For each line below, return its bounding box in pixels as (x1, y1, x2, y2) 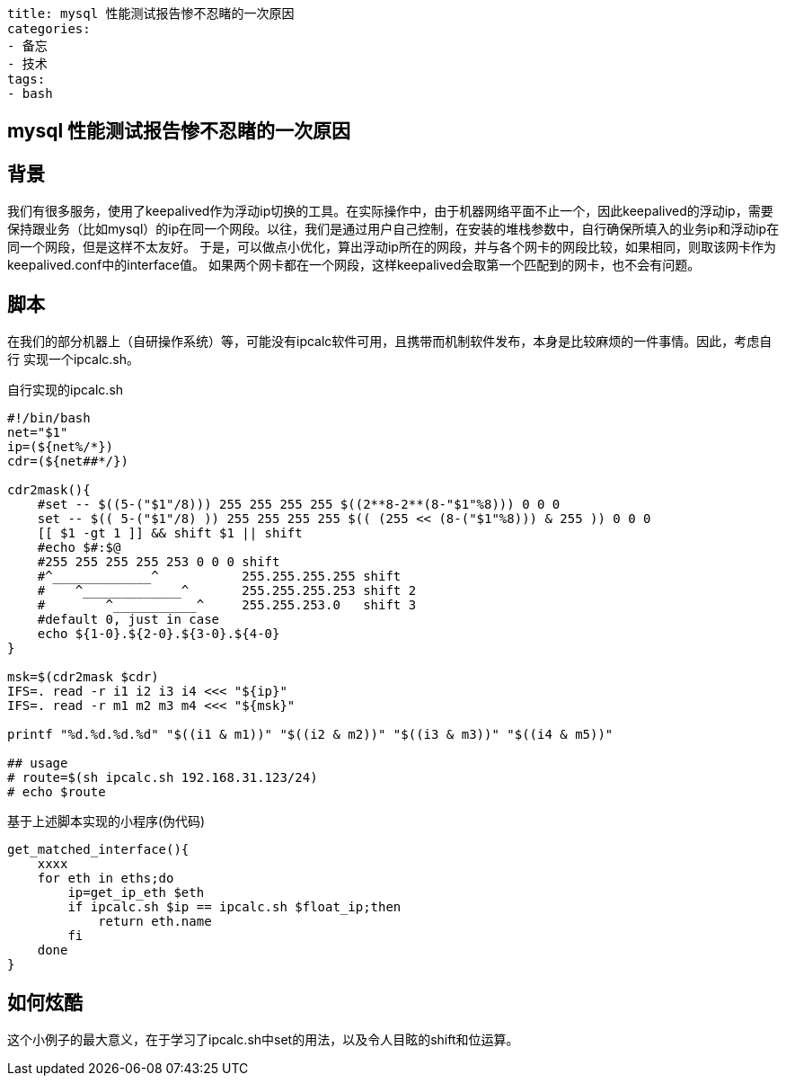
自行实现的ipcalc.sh (7, 382, 124, 398)
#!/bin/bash (7, 411, 91, 426)
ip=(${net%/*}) (7, 439, 114, 455)
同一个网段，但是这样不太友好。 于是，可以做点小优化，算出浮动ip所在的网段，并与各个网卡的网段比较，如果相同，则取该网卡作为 (7, 239, 776, 255)
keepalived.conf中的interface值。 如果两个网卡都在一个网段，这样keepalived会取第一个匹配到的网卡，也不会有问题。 (7, 257, 701, 273)
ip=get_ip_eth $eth (67, 885, 205, 901)
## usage (7, 756, 68, 771)
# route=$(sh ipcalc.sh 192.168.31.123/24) (7, 770, 318, 786)
